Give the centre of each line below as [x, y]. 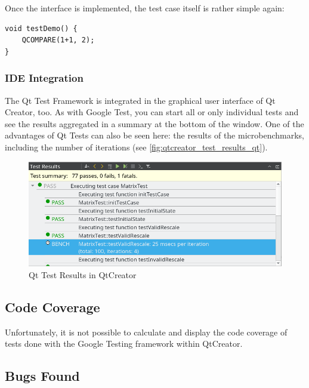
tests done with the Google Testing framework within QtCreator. [124, 344]
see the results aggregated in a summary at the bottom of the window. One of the [154, 123]
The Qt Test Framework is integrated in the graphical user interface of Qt [140, 100]
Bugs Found [42, 376]
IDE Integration [44, 78]
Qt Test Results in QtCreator [83, 274]
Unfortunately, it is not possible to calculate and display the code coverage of [146, 332]
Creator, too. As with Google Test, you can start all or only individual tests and [152, 112]
